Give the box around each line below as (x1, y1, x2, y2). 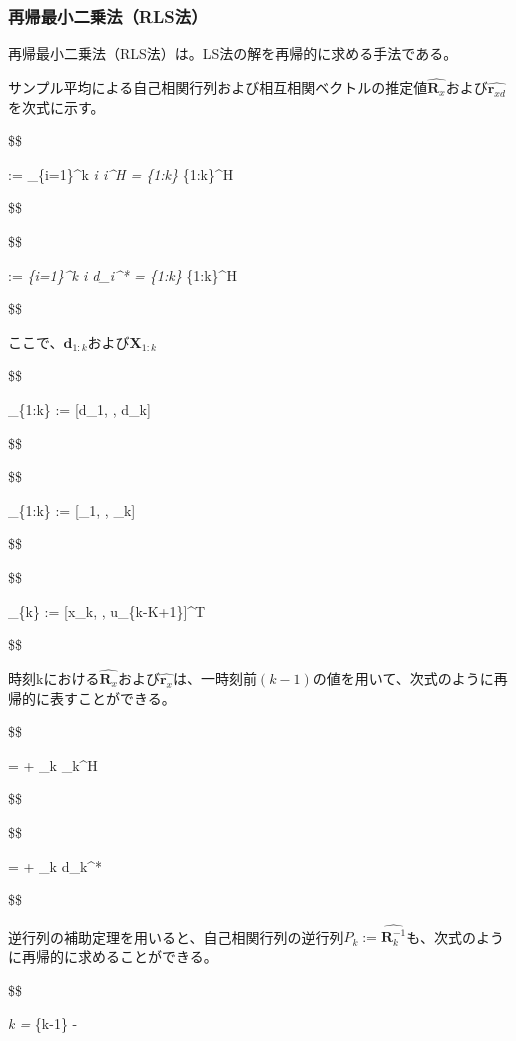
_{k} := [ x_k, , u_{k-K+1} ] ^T (8, 600, 206, 621)
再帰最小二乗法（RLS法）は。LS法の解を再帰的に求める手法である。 (8, 43, 458, 64)
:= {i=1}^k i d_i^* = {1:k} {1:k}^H (8, 264, 237, 285)
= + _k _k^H (8, 754, 98, 775)
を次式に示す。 (8, 96, 105, 117)
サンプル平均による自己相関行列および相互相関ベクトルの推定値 (8, 77, 428, 98)
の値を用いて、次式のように (312, 667, 494, 688)
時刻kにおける (8, 667, 100, 688)
